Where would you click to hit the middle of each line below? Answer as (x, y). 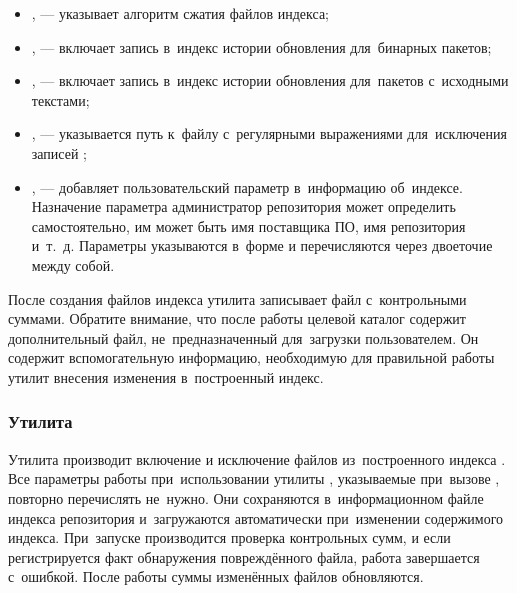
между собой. (73, 264)
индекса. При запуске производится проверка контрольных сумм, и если (229, 537)
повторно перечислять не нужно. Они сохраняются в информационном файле (246, 497)
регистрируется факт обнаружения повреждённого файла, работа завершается (244, 556)
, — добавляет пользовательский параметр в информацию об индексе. (247, 186)
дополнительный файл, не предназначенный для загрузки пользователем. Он (243, 337)
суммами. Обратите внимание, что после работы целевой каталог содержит (237, 318)
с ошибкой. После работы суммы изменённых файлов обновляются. (216, 576)
